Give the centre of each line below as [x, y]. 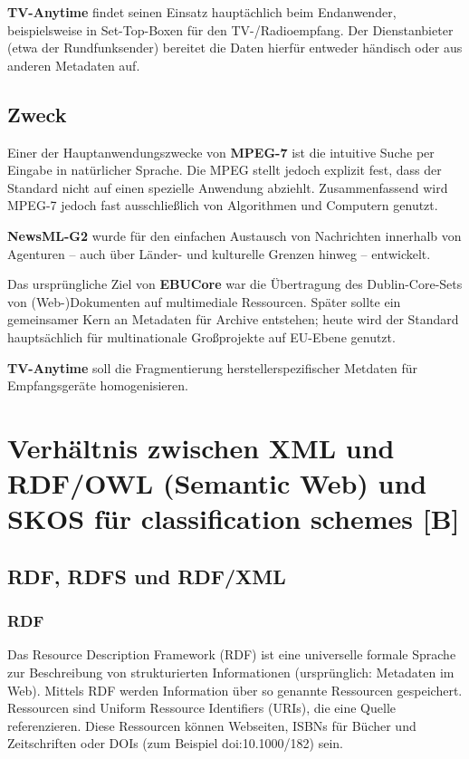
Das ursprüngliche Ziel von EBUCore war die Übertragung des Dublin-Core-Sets [235, 284]
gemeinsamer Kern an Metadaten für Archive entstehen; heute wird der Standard [233, 319]
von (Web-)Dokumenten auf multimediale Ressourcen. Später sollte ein [204, 301]
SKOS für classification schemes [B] [234, 519]
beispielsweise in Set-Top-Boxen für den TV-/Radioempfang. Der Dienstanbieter [230, 29]
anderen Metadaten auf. [74, 65]
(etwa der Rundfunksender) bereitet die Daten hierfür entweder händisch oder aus [235, 48]
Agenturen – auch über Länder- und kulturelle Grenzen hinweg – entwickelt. [219, 253]
